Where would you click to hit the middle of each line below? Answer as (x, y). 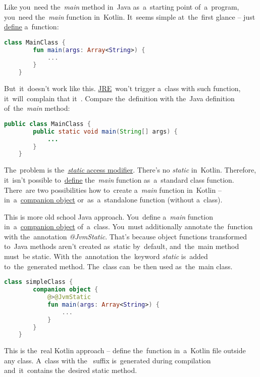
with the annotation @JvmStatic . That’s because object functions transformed (125, 236)
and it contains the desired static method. (71, 370)
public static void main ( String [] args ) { (105, 131)
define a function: (32, 27)
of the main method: (37, 108)
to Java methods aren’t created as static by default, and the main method (122, 246)
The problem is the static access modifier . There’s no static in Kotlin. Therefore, (130, 170)
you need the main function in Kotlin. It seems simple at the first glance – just (130, 16)
